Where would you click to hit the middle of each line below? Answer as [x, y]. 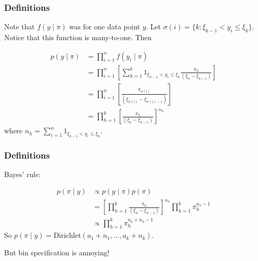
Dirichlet [67, 236]
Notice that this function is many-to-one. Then [78, 37]
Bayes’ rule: [23, 174]
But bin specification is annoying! [57, 252]
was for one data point [105, 27]
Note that [20, 27]
